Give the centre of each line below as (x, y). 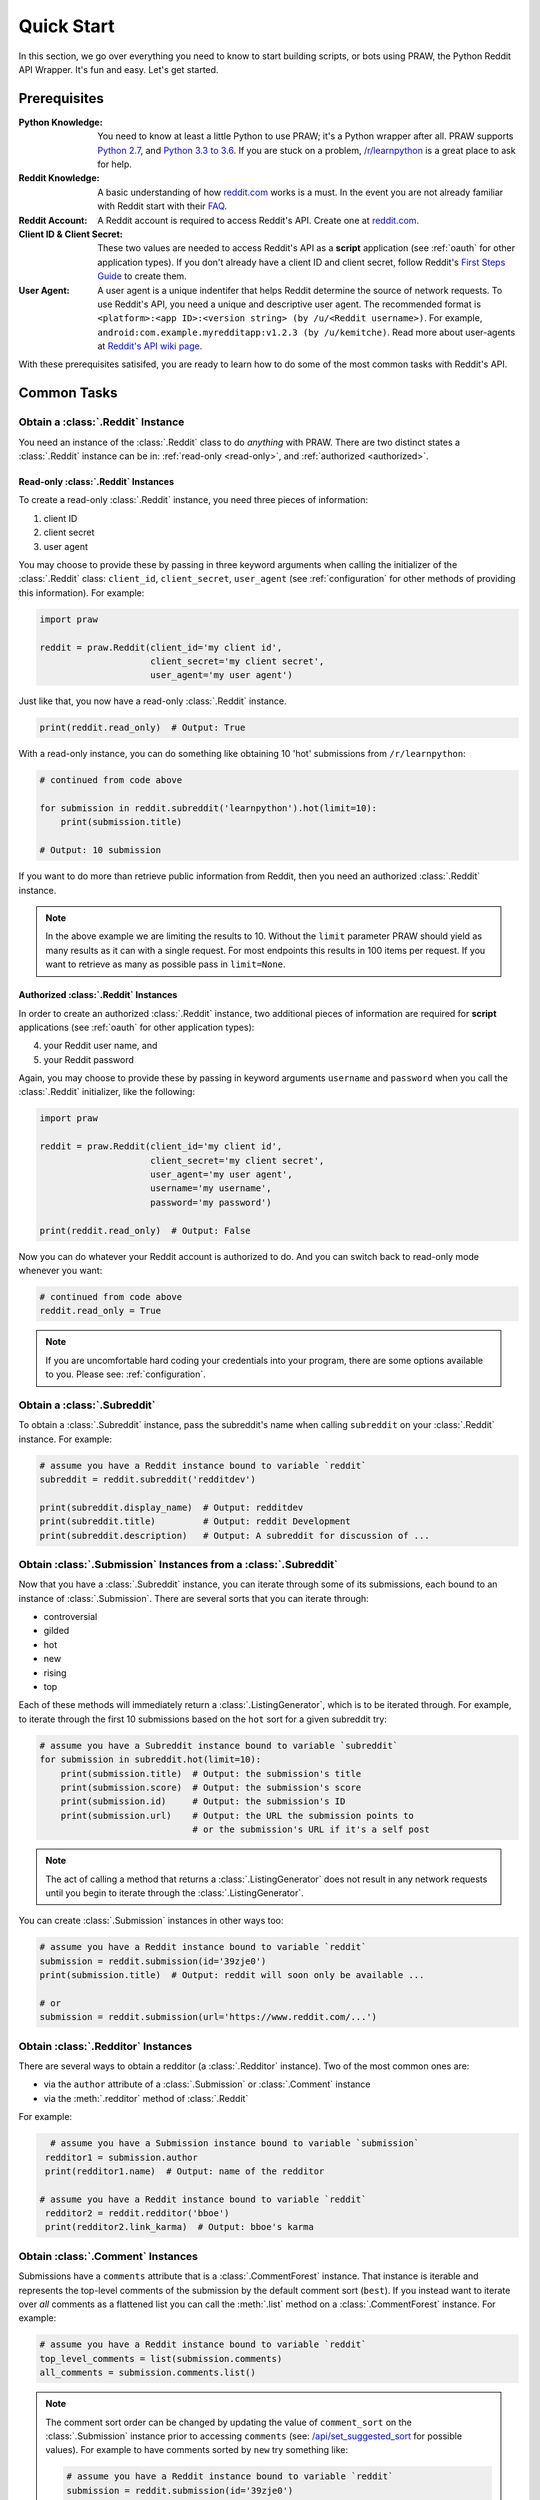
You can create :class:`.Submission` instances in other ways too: (151, 1921)
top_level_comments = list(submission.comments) (161, 2358)
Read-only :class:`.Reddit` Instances (96, 482)
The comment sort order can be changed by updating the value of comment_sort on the (228, 2422)
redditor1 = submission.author (122, 2157)
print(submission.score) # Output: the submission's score (211, 1787)
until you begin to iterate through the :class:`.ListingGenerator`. (174, 1892)
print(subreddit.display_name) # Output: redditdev (171, 1507)
